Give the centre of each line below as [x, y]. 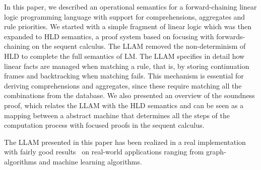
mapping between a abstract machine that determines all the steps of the [117, 115]
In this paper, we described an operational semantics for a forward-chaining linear [130, 7]
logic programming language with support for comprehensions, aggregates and [125, 16]
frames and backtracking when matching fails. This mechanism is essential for [124, 76]
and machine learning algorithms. [90, 161]
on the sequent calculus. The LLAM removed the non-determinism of [139, 46]
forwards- [231, 36]
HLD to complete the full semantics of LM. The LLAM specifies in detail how [124, 56]
